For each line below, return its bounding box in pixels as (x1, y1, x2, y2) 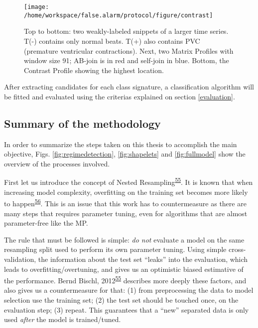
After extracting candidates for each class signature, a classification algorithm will (4, 82, 254, 92)
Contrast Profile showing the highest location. (24, 65, 164, 75)
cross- (228, 244, 246, 254)
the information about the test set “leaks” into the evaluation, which (38, 253, 248, 264)
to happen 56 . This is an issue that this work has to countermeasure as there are (4, 197, 247, 208)
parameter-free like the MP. (4, 218, 88, 228)
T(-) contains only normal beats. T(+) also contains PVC (24, 35, 200, 46)
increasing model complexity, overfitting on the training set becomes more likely (4, 186, 248, 197)
